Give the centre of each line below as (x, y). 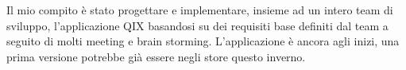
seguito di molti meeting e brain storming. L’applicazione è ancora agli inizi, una (203, 41)
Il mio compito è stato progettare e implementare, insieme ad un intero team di (200, 10)
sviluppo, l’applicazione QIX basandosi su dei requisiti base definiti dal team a (197, 25)
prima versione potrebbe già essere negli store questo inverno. (156, 56)
